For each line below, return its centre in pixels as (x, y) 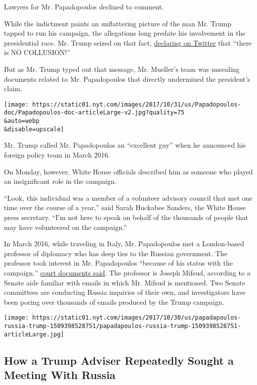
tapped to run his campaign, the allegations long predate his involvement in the (125, 33)
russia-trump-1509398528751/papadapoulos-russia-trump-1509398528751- (123, 326)
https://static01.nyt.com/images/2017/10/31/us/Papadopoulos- (137, 104)
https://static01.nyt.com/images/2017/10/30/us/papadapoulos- (137, 318)
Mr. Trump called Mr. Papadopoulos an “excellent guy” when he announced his (125, 145)
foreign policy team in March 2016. (57, 154)
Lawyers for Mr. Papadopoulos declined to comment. (84, 6)
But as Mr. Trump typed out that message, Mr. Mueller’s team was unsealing (122, 69)
